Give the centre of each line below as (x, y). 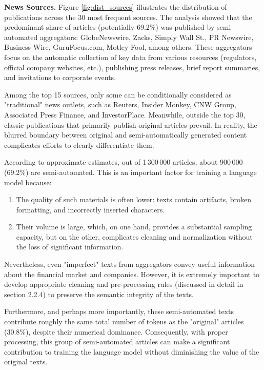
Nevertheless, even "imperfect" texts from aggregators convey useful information (130, 264)
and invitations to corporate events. (60, 77)
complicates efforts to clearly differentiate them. (79, 144)
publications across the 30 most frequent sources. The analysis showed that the (128, 17)
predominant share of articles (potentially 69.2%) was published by (109, 27)
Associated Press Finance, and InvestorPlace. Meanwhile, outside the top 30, (125, 114)
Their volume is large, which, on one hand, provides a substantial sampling (134, 227)
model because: (28, 182)
